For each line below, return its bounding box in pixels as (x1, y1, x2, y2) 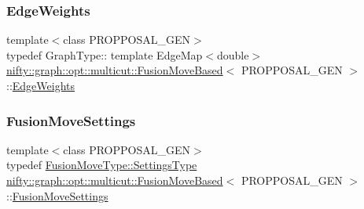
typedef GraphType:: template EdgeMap (6, 46, 203, 63)
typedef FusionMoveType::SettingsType (6, 157, 197, 173)
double (216, 46, 249, 63)
